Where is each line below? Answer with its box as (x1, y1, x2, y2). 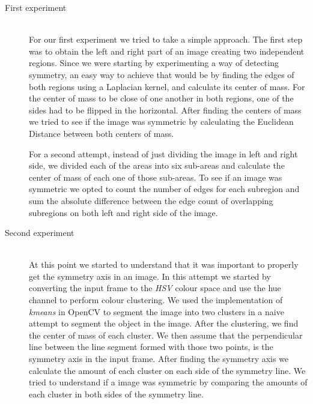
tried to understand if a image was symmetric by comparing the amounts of (29, 376, 308, 388)
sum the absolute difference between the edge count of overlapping (29, 194, 273, 207)
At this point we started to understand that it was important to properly (29, 258, 299, 271)
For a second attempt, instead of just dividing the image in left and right (29, 147, 298, 160)
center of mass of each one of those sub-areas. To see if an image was (29, 170, 282, 183)
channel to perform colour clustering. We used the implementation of (29, 294, 283, 306)
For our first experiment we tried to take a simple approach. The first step (29, 33, 303, 46)
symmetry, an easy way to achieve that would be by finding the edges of (29, 68, 294, 80)
